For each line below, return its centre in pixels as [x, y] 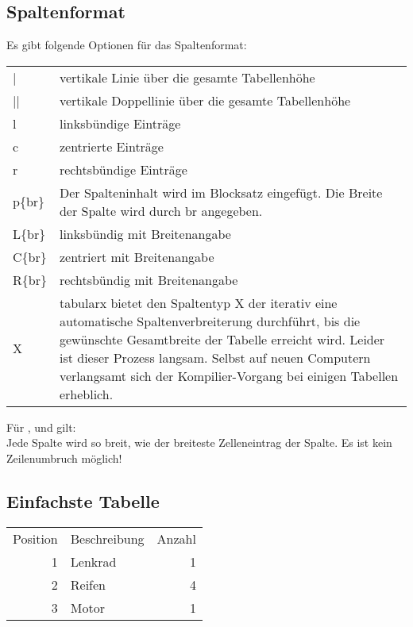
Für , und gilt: [41, 427]
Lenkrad [93, 561]
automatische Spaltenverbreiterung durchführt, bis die [210, 321]
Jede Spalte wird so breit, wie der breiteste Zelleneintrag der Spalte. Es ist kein [199, 442]
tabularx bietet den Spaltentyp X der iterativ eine [198, 302]
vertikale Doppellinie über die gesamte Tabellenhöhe [205, 100]
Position [35, 538]
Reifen [88, 584]
